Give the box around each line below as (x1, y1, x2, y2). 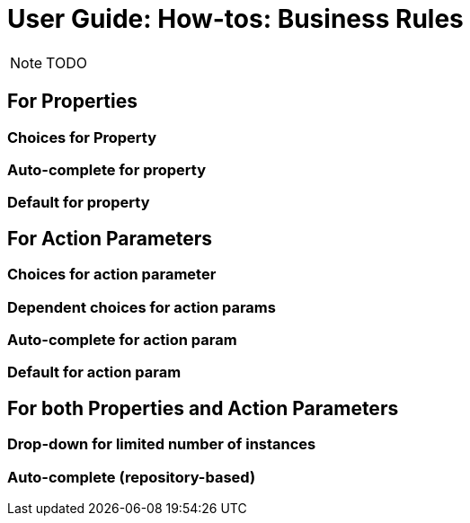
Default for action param (7, 363, 182, 382)
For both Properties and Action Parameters (7, 396, 399, 420)
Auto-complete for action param (7, 330, 237, 349)
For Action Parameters (7, 226, 212, 250)
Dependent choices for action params (7, 297, 276, 316)
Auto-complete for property (7, 160, 207, 179)
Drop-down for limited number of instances (7, 435, 316, 454)
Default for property (7, 193, 150, 212)
